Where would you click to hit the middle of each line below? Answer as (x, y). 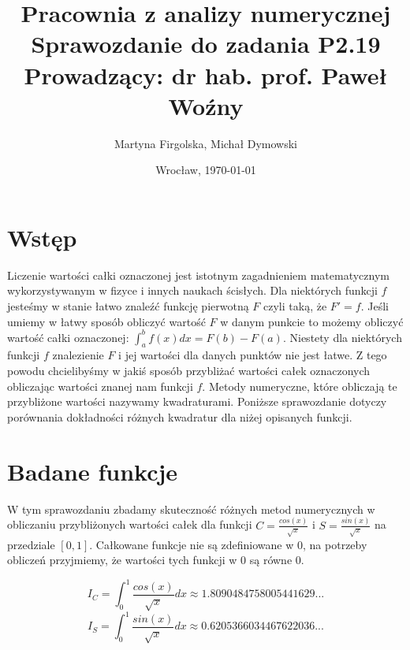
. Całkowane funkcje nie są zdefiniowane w (192, 544)
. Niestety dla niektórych (342, 337)
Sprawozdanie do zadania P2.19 (206, 44)
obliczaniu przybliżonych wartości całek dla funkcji (130, 524)
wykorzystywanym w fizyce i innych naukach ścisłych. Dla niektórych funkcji (192, 290)
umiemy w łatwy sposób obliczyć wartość (106, 321)
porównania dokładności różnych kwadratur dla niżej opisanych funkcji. (180, 416)
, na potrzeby (335, 544)
